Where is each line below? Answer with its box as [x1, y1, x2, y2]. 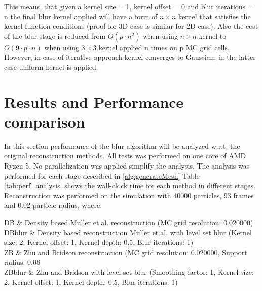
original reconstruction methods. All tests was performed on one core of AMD [4, 150, 246, 161]
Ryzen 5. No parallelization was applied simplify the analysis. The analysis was [4, 160, 250, 171]
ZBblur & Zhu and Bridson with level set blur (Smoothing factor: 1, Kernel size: [4, 267, 254, 277]
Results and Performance [4, 91, 184, 112]
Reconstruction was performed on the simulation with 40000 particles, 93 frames [4, 190, 254, 200]
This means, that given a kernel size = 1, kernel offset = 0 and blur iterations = [4, 1, 253, 11]
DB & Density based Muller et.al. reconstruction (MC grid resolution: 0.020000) [4, 217, 253, 228]
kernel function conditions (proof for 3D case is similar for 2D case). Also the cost [4, 21, 258, 31]
